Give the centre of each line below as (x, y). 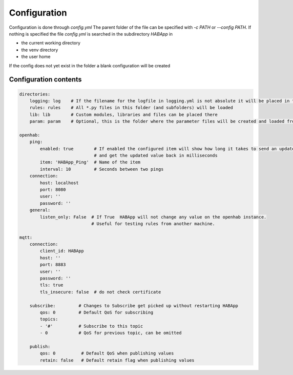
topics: (49, 319)
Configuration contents (45, 80)
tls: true (52, 285)
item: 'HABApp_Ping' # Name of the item (90, 162)
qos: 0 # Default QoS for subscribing (96, 312)
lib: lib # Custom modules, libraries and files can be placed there (124, 114)
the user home (36, 57)
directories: (35, 94)
